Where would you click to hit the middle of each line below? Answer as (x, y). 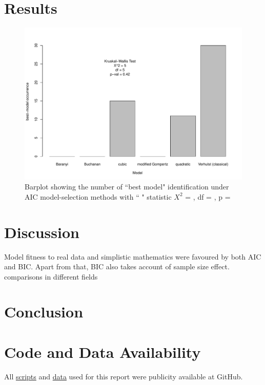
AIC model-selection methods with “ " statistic (98, 196)
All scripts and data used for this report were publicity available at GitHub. (124, 376)
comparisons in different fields (51, 276)
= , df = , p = (208, 196)
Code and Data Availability (103, 351)
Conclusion (44, 312)
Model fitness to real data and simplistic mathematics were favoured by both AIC (133, 256)
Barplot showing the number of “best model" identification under (127, 187)
